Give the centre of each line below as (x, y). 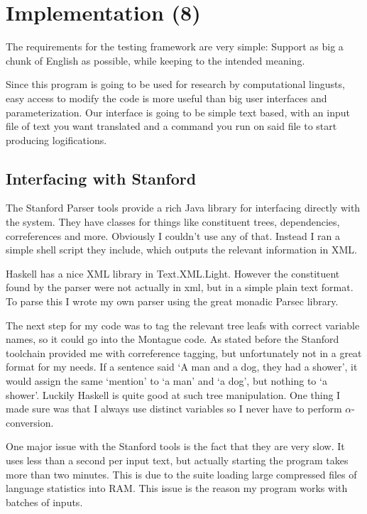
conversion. (30, 422)
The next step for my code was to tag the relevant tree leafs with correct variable (183, 325)
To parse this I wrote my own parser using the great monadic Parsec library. (172, 301)
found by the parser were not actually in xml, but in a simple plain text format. (180, 287)
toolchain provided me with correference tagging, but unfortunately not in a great (184, 352)
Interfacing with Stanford (101, 178)
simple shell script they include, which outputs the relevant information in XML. (181, 250)
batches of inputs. (44, 502)
